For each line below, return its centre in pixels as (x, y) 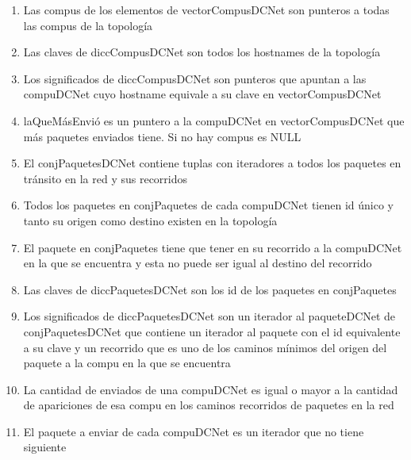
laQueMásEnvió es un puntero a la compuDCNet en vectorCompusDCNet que (214, 120)
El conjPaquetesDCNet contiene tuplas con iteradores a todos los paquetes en (212, 163)
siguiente (45, 447)
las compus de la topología (88, 25)
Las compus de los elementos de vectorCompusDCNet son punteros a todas (206, 10)
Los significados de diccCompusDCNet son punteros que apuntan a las (195, 78)
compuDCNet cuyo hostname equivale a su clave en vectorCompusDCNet (202, 94)
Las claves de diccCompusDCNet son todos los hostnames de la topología (202, 52)
